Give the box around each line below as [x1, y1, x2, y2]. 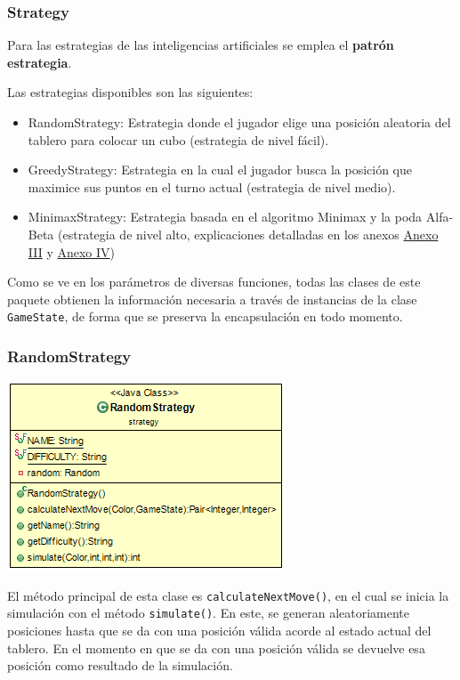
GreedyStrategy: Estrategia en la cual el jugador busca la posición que [28, 160, 412, 179]
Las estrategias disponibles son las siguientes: [7, 83, 254, 101]
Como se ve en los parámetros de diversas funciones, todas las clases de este [7, 272, 421, 291]
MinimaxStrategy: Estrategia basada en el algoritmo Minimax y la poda [28, 207, 423, 226]
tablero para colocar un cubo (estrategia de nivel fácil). [28, 130, 329, 149]
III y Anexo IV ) [28, 242, 116, 261]
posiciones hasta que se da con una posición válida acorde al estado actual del [7, 621, 432, 640]
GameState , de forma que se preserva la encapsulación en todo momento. [7, 307, 403, 326]
